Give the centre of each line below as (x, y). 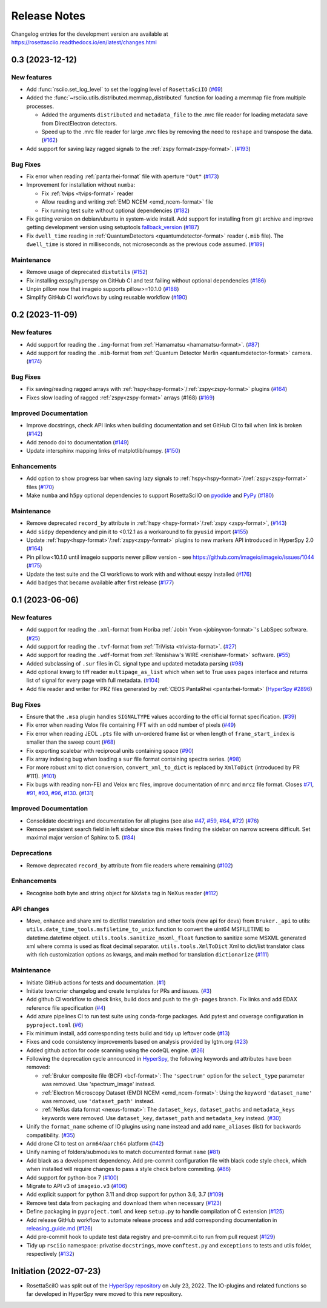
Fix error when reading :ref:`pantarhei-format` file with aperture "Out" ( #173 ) (123, 176)
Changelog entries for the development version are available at (90, 34)
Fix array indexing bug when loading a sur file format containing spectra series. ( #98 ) (134, 759)
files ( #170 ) (40, 487)
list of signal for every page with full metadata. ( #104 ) (93, 680)
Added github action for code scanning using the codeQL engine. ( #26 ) (116, 1050)
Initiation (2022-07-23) (56, 1271)
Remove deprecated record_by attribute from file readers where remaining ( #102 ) (130, 865)
